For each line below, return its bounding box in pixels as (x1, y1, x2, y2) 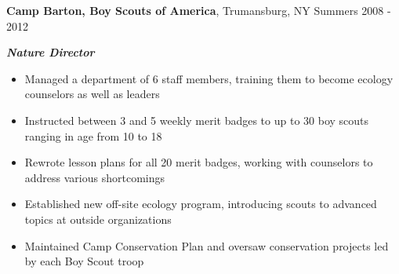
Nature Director (6, 44, 95, 60)
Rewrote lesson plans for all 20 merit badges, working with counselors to (24, 154, 373, 170)
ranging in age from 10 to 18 (24, 127, 162, 144)
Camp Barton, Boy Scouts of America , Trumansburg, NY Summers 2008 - (6, 2, 391, 18)
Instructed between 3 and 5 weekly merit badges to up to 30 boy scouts (24, 111, 369, 128)
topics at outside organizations (24, 210, 172, 227)
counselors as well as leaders (24, 86, 160, 102)
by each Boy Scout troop (24, 253, 144, 269)
